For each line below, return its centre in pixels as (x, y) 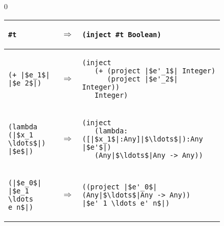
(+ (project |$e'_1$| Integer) (155, 70)
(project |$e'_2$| (143, 79)
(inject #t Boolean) (122, 34)
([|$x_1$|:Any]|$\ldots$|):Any (143, 139)
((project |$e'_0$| (120, 187)
